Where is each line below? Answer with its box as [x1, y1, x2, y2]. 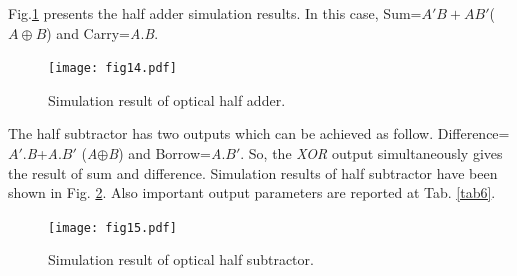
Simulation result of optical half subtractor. [48, 249, 314, 270]
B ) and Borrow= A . [108, 143, 226, 164]
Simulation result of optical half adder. [48, 89, 286, 110]
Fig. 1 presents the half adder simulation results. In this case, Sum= [8, 3, 422, 23]
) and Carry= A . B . [46, 22, 159, 43]
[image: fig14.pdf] [48, 61, 177, 76]
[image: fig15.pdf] [48, 220, 177, 235]
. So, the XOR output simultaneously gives [240, 143, 503, 164]
